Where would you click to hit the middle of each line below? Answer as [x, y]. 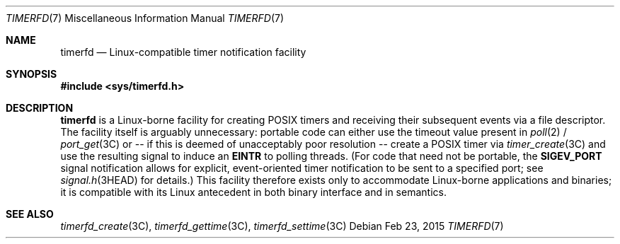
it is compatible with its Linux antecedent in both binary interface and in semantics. [253, 192]
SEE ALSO [30, 214]
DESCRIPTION [40, 108]
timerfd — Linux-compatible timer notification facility [183, 52]
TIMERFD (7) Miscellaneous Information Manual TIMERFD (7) [145, 18]
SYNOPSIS [31, 74]
